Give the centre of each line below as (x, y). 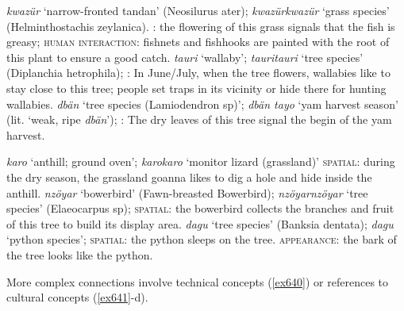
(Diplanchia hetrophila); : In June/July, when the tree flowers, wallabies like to (198, 73)
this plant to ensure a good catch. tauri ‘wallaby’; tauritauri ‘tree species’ (185, 57)
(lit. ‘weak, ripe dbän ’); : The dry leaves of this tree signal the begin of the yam (199, 119)
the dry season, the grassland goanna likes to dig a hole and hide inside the (189, 177)
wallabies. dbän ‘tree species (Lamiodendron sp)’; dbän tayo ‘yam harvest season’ (202, 104)
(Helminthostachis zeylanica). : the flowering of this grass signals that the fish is (201, 26)
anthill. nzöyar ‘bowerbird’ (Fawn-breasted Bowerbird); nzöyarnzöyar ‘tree (187, 192)
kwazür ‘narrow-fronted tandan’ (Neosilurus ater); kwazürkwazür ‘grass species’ (198, 10)
